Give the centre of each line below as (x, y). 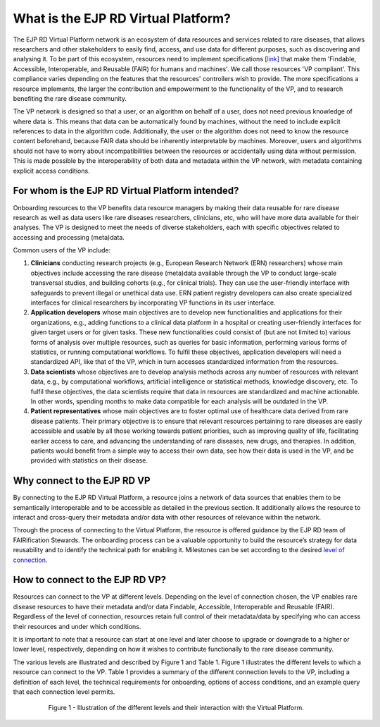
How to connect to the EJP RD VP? (90, 580)
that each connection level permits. (64, 692)
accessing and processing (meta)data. (69, 237)
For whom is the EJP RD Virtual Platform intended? (126, 191)
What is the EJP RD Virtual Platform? (122, 18)
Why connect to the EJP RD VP (82, 481)
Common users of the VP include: (62, 250)
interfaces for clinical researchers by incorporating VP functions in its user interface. (153, 303)
